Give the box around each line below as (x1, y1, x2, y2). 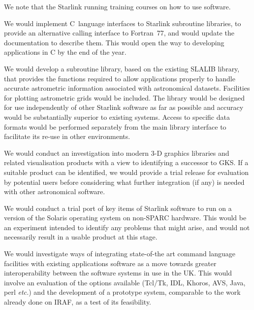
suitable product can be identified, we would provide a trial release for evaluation (4, 167, 249, 177)
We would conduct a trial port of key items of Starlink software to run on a (4, 203, 232, 213)
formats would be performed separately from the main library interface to (4, 121, 226, 132)
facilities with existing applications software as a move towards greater (4, 258, 217, 268)
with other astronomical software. (4, 186, 105, 197)
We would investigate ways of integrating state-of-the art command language (4, 248, 236, 259)
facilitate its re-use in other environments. (4, 131, 130, 141)
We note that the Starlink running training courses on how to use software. (4, 1, 231, 11)
